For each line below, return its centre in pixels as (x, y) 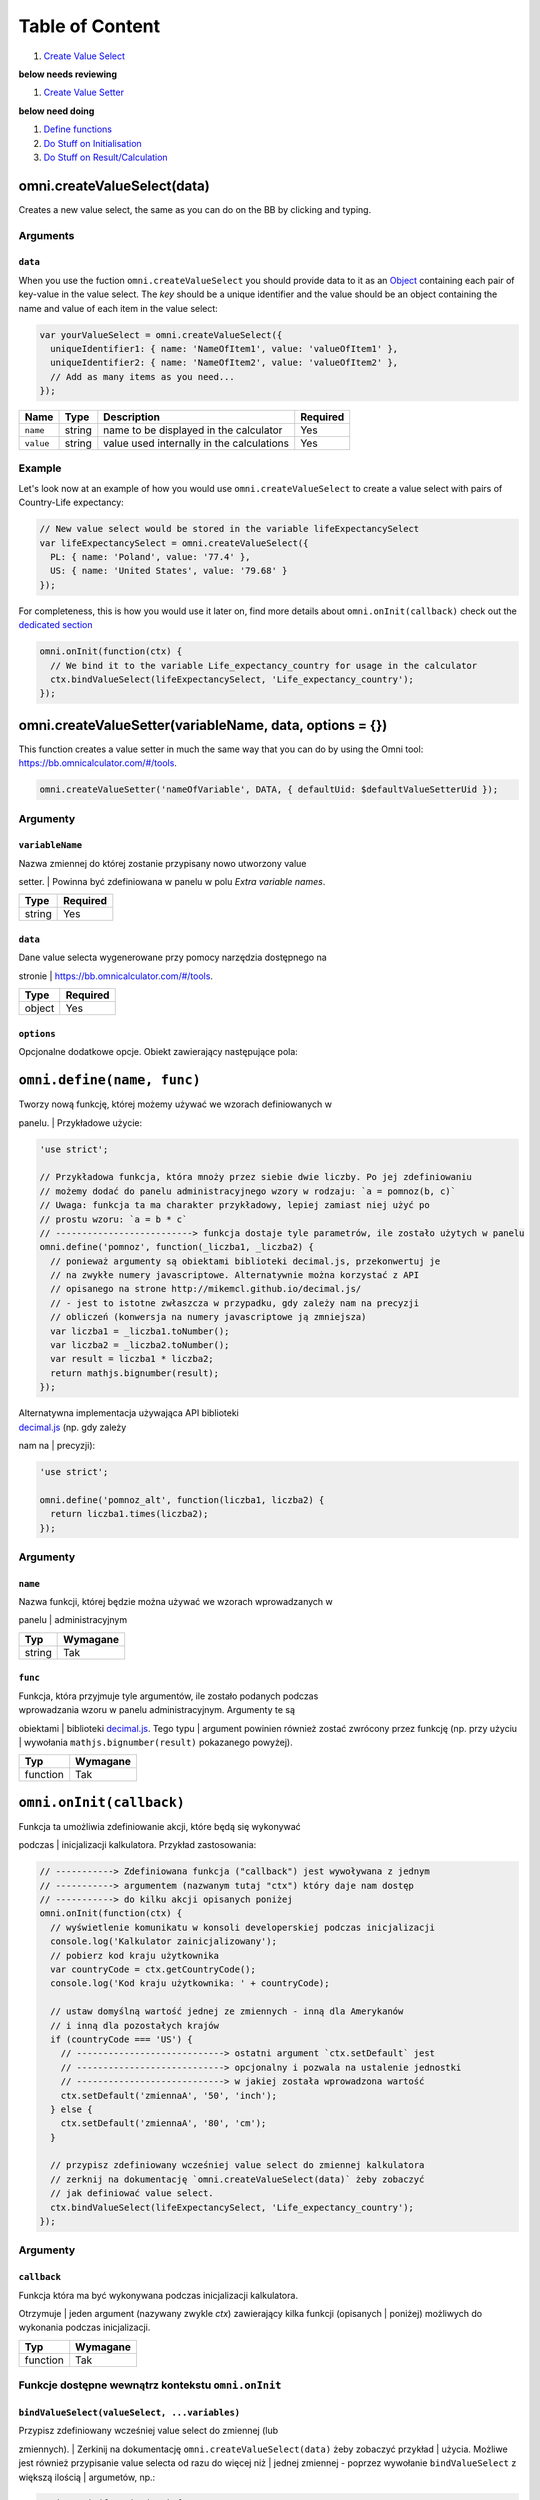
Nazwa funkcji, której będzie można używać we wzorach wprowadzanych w (176, 1602)
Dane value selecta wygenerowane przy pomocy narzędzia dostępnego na (172, 957)
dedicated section (55, 625)
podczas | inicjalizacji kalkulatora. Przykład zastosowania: (137, 1845)
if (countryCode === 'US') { (122, 2039)
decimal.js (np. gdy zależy (72, 1427)
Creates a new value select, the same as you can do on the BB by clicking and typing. (195, 209)
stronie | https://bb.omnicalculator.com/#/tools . (116, 976)
